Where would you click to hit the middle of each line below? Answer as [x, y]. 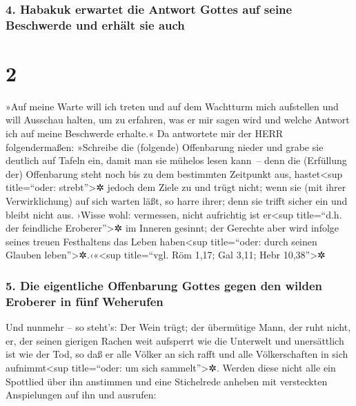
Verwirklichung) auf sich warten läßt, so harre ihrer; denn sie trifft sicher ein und [177, 201]
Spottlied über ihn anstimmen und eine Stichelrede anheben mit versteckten [167, 381]
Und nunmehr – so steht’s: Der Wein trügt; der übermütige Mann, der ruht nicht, [178, 327]
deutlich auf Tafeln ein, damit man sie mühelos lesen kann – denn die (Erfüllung [176, 160]
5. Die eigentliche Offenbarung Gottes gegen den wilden [164, 285]
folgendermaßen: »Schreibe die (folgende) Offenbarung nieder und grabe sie [165, 146]
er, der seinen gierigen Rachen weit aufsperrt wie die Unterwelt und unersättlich [175, 340]
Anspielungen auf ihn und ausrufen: [81, 395]
